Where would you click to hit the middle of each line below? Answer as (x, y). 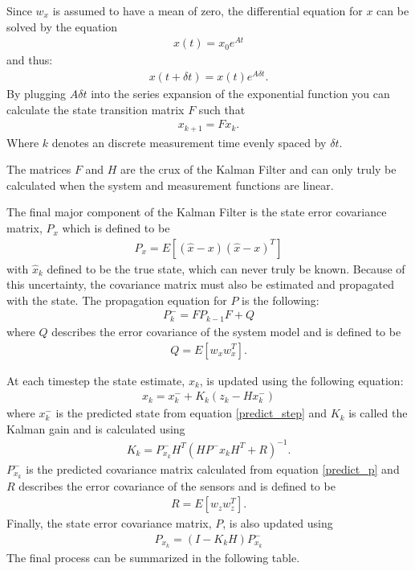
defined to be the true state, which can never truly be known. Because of (226, 268)
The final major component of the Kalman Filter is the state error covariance (197, 212)
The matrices (39, 169)
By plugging (37, 93)
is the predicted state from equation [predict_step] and (191, 413)
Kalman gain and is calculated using (96, 428)
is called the (378, 413)
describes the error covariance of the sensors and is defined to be (177, 485)
